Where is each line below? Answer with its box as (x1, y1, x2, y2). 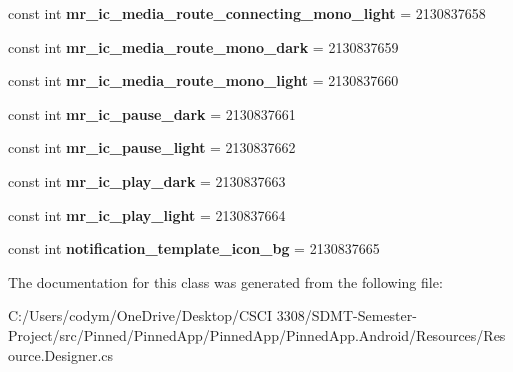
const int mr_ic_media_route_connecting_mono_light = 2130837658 (8, 3, 486, 23)
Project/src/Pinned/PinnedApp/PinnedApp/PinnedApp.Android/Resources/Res (8, 324, 506, 345)
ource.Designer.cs (8, 344, 114, 365)
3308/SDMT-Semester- (276, 305, 417, 326)
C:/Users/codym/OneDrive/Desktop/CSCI (8, 305, 272, 326)
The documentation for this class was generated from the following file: (8, 271, 443, 292)
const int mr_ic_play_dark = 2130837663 (8, 170, 286, 191)
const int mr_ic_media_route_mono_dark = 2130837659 (8, 36, 399, 57)
